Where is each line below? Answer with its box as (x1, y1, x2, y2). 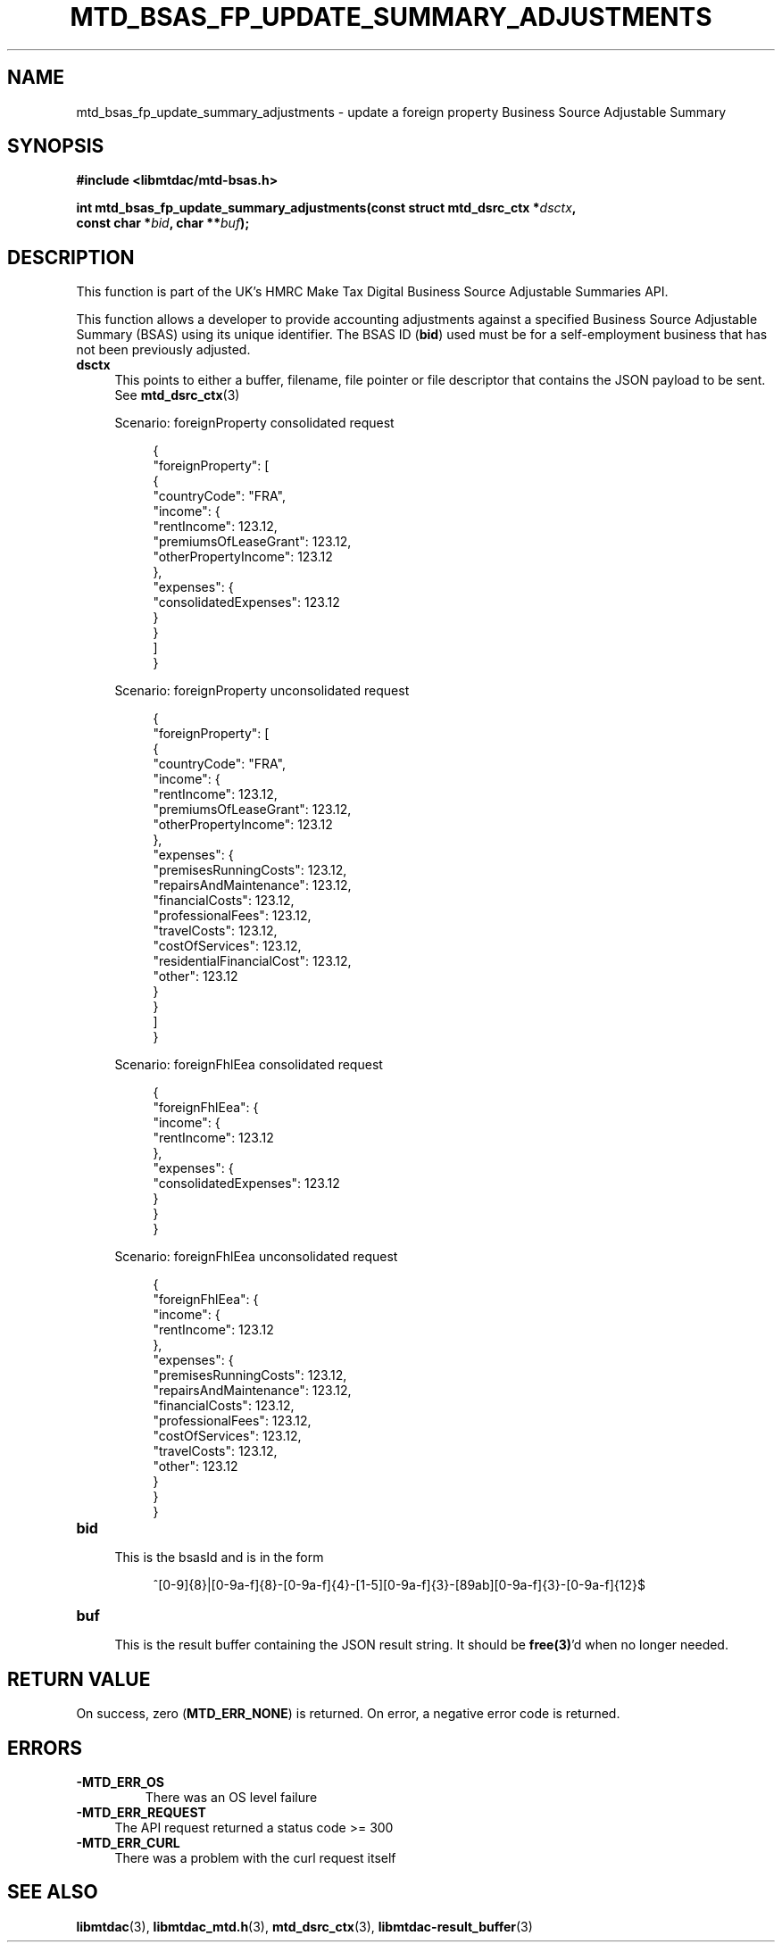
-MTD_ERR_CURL (76, 1834, 180, 1850)
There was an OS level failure (145, 1789, 318, 1805)
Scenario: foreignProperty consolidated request (114, 415, 395, 431)
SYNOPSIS (7, 135, 104, 158)
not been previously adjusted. (76, 342, 251, 358)
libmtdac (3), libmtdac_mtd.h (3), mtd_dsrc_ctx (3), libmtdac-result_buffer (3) (76, 1918, 533, 1934)
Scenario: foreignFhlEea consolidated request (114, 1057, 383, 1073)
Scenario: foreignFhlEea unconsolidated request (114, 1249, 398, 1265)
